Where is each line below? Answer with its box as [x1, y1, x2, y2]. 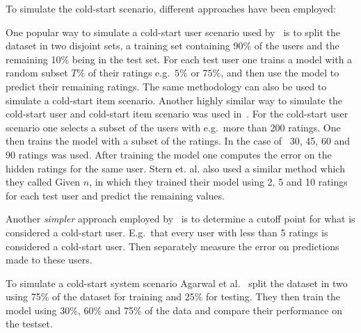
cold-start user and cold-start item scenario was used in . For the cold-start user [6, 106, 348, 121]
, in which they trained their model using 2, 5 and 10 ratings [89, 174, 348, 189]
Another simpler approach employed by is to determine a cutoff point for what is [6, 211, 355, 226]
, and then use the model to [220, 65, 339, 80]
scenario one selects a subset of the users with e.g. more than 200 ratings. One [6, 120, 341, 134]
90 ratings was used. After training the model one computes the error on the [6, 147, 332, 161]
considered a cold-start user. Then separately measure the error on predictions [6, 238, 339, 253]
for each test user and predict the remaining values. [6, 188, 225, 202]
